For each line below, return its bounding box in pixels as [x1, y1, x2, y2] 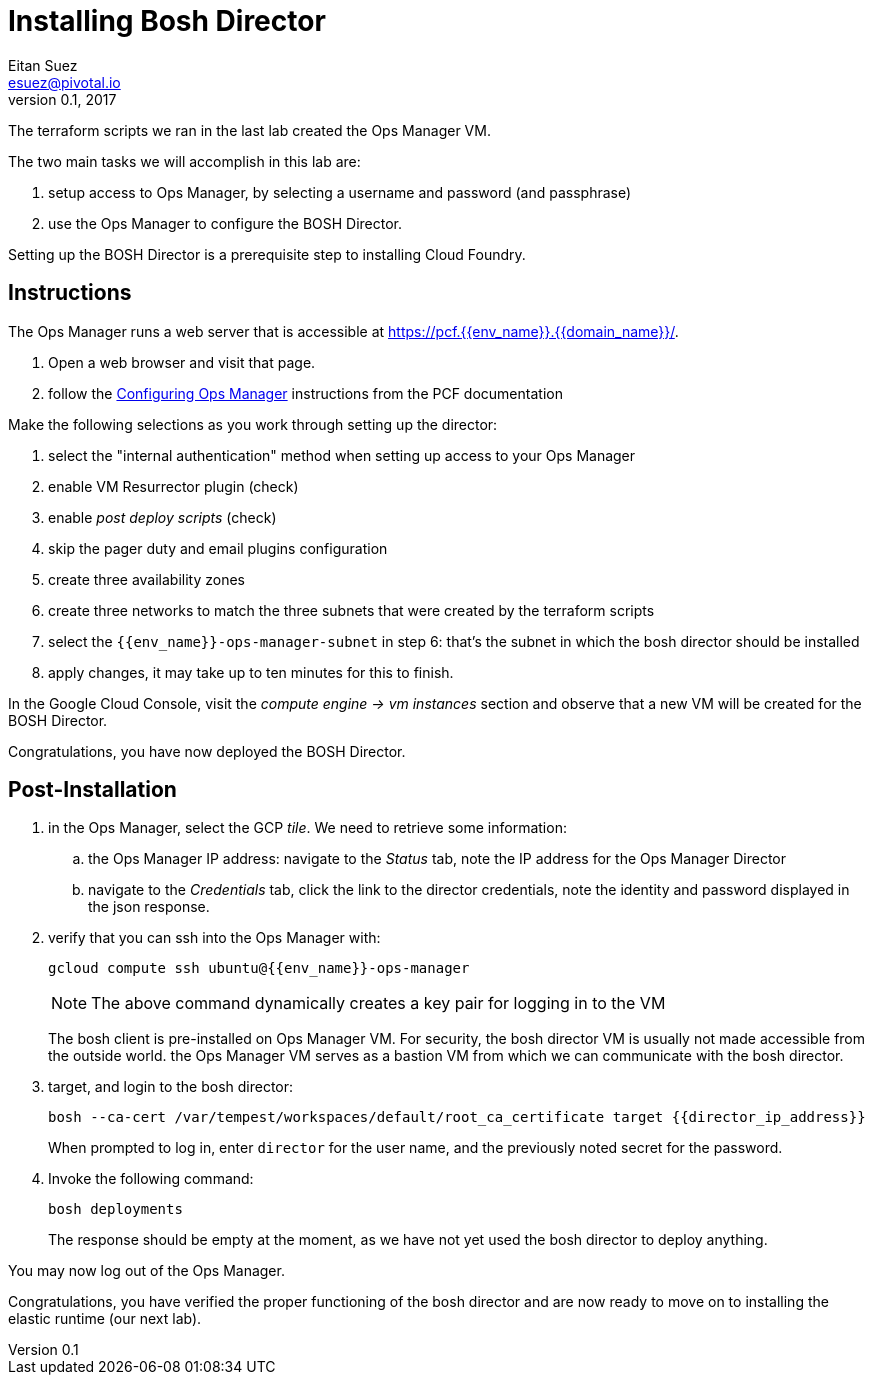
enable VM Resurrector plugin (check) [48, 477, 299, 495]
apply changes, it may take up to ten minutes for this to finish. [48, 663, 454, 681]
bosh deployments [48, 1201, 183, 1218]
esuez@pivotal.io [8, 73, 121, 91]
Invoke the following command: [48, 1170, 254, 1188]
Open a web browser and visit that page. [48, 353, 316, 371]
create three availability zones [48, 570, 246, 588]
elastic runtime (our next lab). [8, 1310, 202, 1328]
